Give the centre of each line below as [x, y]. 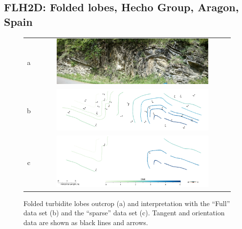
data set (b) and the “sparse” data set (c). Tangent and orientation [124, 213]
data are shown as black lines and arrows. [86, 222]
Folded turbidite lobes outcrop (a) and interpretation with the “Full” [127, 203]
